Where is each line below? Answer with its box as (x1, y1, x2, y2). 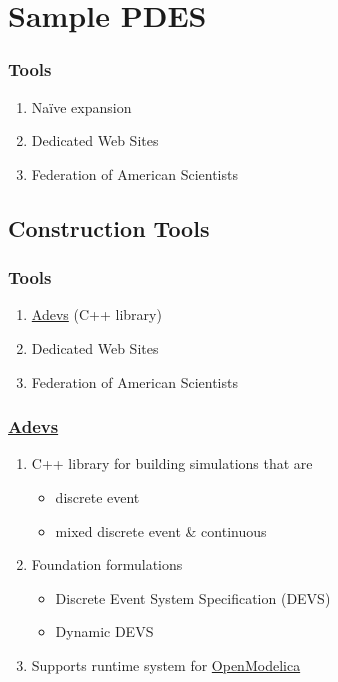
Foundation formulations (31, 554, 183, 575)
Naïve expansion (31, 96, 132, 117)
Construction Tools (8, 212, 210, 243)
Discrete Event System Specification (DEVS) (55, 587, 331, 608)
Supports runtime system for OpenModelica (31, 654, 301, 675)
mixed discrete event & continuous (55, 520, 267, 541)
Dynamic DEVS (55, 621, 154, 642)
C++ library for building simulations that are (31, 453, 313, 474)
